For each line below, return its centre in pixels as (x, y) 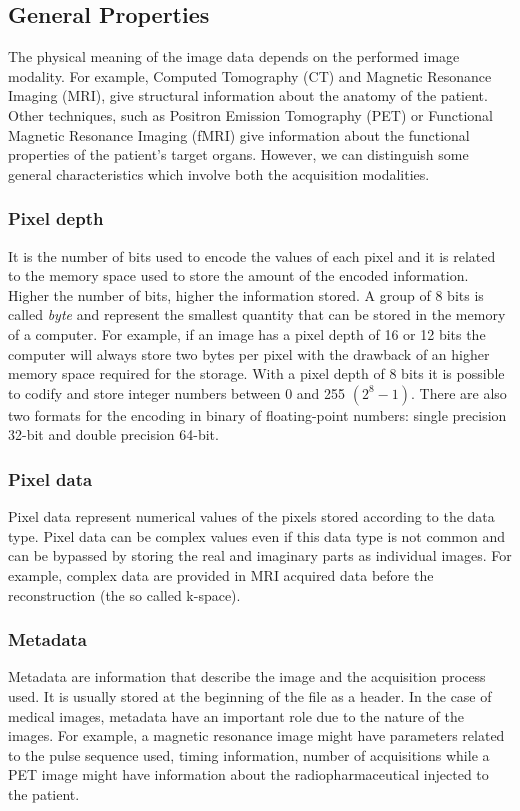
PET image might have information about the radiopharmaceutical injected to (248, 774)
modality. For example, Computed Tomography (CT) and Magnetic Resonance (250, 75)
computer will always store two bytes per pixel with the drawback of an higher (249, 353)
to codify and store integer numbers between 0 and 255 (177, 392)
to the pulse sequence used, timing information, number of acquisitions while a (249, 754)
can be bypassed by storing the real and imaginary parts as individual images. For (260, 555)
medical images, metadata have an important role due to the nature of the (236, 715)
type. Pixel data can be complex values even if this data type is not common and (257, 535)
